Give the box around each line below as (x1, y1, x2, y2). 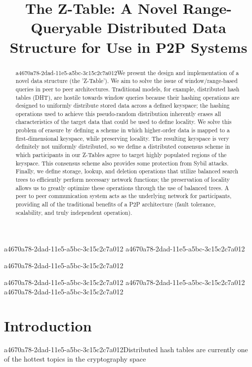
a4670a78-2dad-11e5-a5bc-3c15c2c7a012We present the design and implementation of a (15, 68, 239, 77)
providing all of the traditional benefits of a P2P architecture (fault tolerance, (15, 200, 216, 208)
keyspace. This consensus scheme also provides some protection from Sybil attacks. (15, 159, 229, 167)
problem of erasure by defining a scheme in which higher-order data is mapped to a (15, 126, 230, 134)
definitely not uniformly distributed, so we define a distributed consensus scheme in (15, 142, 230, 151)
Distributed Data (107, 17, 226, 38)
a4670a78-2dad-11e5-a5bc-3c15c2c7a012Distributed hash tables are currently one (4, 344, 248, 354)
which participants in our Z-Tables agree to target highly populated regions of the (15, 151, 227, 159)
